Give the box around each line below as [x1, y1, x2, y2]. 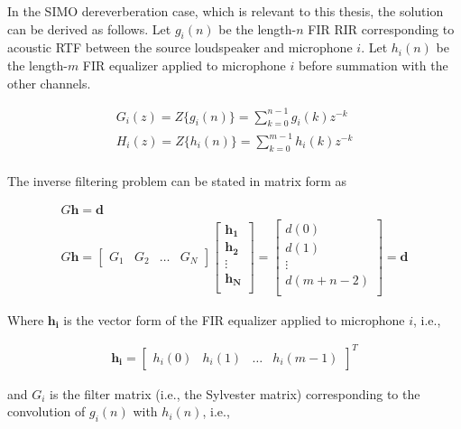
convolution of [7, 402, 86, 421]
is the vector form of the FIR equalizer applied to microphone [63, 310, 405, 329]
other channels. [7, 73, 91, 92]
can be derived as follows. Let [7, 19, 171, 38]
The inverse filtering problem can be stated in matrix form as [7, 171, 347, 190]
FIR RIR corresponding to [308, 19, 455, 38]
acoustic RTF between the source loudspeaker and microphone [7, 38, 353, 57]
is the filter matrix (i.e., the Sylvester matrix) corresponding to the [50, 384, 420, 403]
